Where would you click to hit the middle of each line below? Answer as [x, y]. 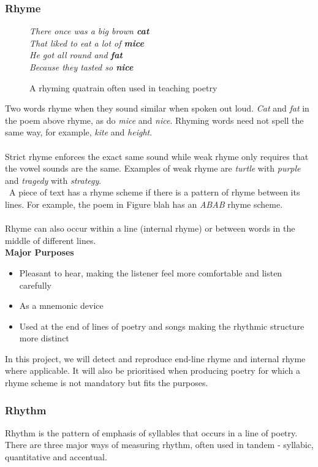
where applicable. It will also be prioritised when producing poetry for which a [153, 370]
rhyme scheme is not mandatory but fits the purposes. [107, 383]
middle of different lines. [51, 240]
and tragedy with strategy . [53, 180]
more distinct [44, 338]
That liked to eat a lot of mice [87, 43]
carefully [35, 285]
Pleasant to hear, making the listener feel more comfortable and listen [151, 272]
